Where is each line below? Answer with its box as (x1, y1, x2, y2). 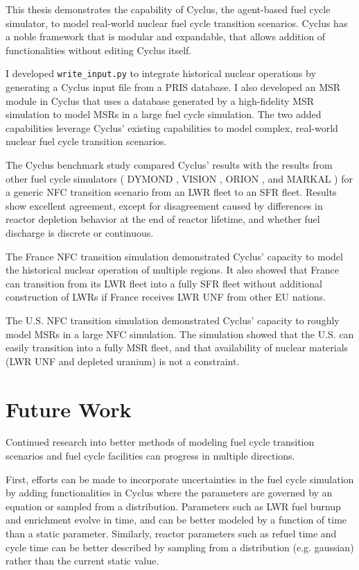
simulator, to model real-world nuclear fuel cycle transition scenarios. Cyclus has (6, 15, 348, 30)
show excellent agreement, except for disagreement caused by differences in (6, 198, 323, 212)
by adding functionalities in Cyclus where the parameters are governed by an (6, 485, 333, 500)
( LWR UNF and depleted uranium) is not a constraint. (6, 353, 240, 368)
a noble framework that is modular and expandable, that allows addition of (6, 29, 326, 44)
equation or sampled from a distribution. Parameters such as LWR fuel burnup (6, 498, 341, 513)
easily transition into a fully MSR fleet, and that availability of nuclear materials (6, 340, 349, 355)
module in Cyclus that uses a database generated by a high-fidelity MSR (6, 93, 315, 108)
